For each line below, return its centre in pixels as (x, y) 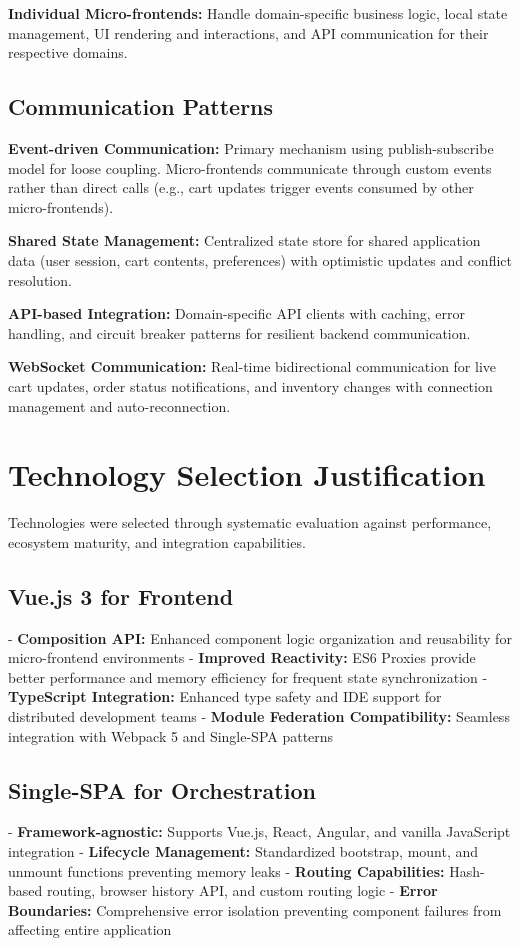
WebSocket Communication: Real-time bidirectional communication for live (252, 366)
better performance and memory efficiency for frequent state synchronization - (248, 676)
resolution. (40, 279)
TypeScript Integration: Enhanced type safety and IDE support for (225, 696)
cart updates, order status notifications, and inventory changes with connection (250, 385)
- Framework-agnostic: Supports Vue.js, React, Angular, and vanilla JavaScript (259, 831)
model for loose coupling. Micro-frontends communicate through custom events (250, 167)
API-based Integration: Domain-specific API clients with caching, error (237, 313)
